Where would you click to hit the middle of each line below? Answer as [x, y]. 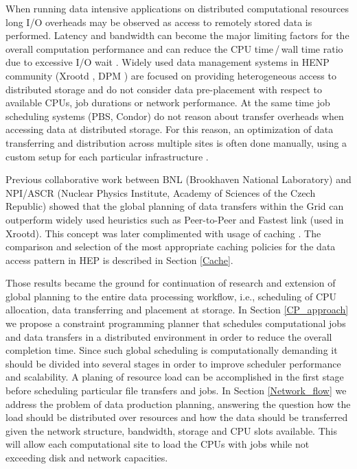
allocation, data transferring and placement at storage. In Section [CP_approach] [177, 310]
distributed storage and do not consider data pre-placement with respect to [164, 89]
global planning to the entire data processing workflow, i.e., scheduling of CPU [171, 296]
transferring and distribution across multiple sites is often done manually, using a [176, 142]
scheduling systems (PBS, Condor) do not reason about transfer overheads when [175, 116]
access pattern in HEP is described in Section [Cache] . [119, 260]
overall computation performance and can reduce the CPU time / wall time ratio [174, 48]
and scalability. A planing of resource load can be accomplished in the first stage [175, 377]
